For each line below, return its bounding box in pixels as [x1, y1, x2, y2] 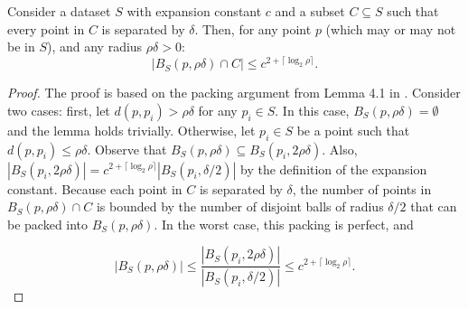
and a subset [275, 2, 345, 20]
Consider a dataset [7, 2, 111, 20]
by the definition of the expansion [240, 159, 427, 178]
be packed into [7, 214, 89, 233]
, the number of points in [292, 179, 432, 198]
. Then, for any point [194, 19, 312, 38]
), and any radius [47, 37, 143, 56]
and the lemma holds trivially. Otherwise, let [7, 120, 256, 139]
